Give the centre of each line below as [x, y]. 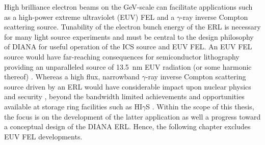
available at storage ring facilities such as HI [73, 106]
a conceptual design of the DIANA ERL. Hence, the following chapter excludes [127, 126]
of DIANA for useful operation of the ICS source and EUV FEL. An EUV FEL [128, 47]
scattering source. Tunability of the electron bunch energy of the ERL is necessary [132, 27]
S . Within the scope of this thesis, [200, 106]
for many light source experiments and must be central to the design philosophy [129, 36]
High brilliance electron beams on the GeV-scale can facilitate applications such [128, 7]
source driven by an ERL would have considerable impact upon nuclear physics [128, 86]
